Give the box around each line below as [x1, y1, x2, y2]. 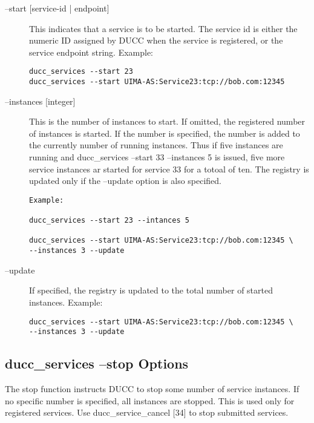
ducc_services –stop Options [5, 354, 189, 373]
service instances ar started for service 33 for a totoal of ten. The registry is [29, 162, 309, 175]
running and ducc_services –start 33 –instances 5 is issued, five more [29, 151, 285, 163]
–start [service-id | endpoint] [5, 2, 110, 14]
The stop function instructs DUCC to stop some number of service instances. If [5, 382, 299, 395]
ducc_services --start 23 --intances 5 [29, 216, 189, 225]
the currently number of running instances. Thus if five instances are [29, 139, 283, 151]
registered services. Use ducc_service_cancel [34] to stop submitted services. [5, 406, 289, 419]
